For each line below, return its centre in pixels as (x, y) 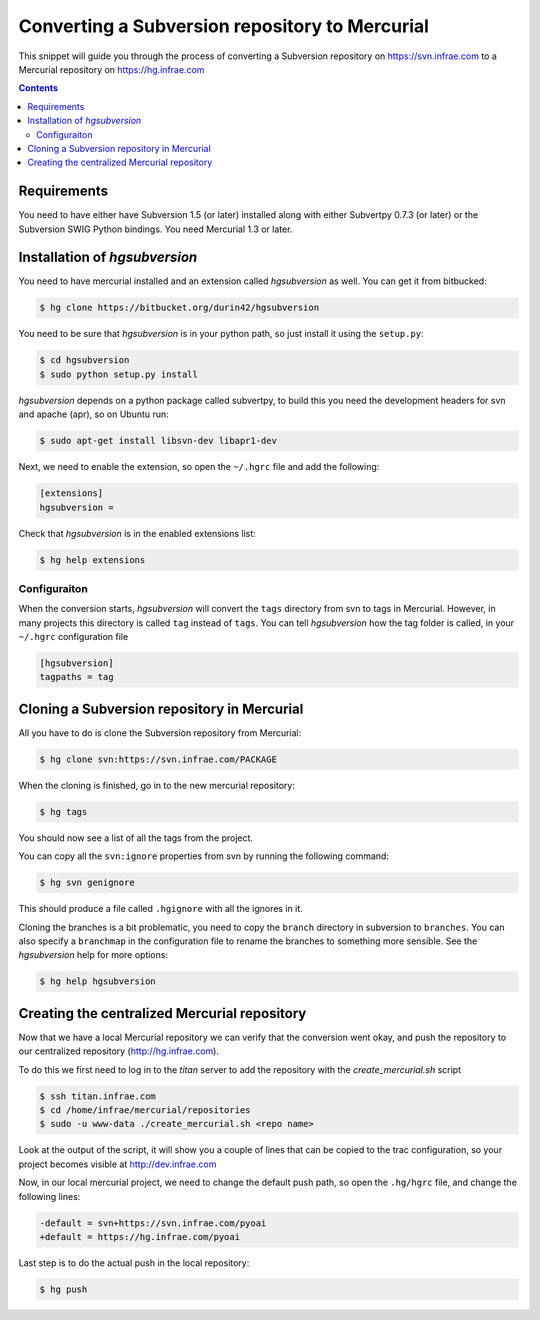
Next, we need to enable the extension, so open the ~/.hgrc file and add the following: (199, 467)
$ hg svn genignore (87, 883)
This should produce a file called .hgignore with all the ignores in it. (161, 909)
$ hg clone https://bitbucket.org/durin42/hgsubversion (179, 308)
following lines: (49, 1196)
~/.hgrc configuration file (73, 637)
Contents (38, 88)
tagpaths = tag (76, 677)
